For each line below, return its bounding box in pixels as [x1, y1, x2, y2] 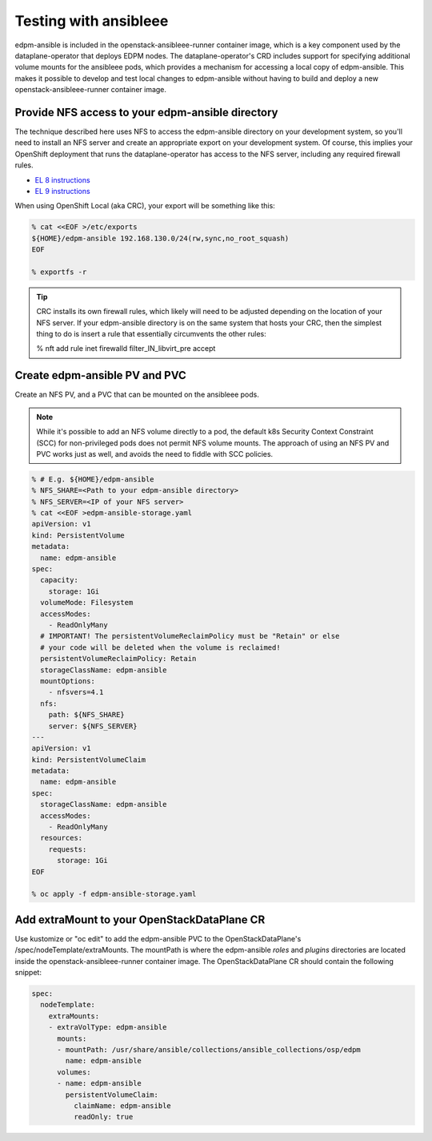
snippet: [14, 968, 42, 978]
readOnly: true [73, 1112, 134, 1122]
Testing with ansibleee [14, 12, 169, 30]
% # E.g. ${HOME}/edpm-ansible [31, 474, 155, 484]
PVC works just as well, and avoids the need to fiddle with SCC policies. [36, 449, 274, 458]
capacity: [40, 575, 79, 585]
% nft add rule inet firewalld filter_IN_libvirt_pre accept [36, 344, 216, 353]
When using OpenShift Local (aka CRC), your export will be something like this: [14, 201, 275, 211]
